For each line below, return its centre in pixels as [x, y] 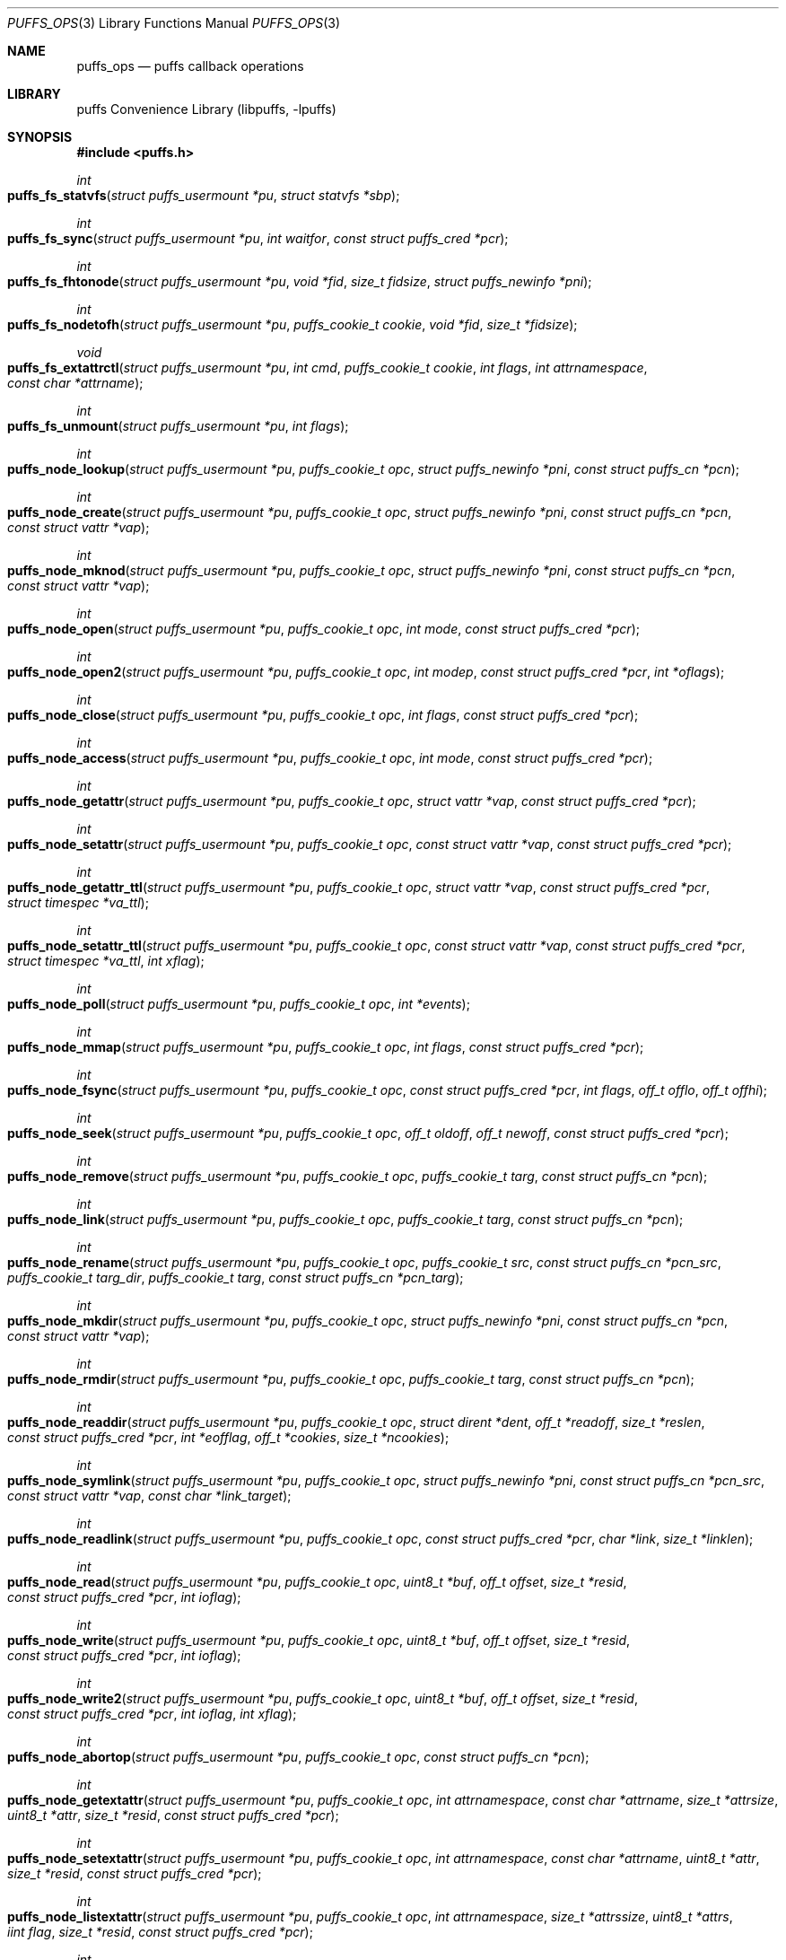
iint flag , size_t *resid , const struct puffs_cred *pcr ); [160, 1932]
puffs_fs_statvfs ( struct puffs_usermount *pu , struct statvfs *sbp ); [204, 195]
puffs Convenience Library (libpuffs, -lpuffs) [206, 109]
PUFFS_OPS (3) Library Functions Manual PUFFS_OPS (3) [174, 23]
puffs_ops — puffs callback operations [190, 66]
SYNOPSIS [40, 137]
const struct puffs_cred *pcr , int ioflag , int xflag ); [152, 1714]
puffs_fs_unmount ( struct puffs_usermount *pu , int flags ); [178, 426]
